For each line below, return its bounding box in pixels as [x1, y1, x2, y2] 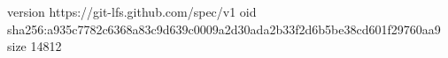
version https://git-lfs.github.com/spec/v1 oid [7, 3, 257, 20]
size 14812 [7, 37, 62, 55]
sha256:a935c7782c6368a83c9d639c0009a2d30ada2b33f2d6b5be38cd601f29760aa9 [7, 19, 441, 38]
